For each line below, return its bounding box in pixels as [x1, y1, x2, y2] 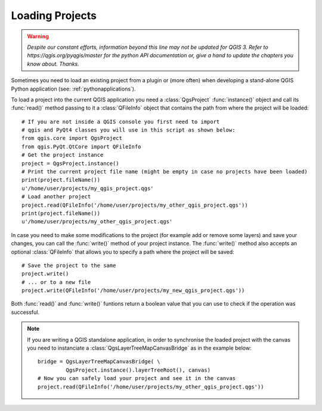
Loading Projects [11, 9, 97, 22]
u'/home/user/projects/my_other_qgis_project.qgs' [21, 218, 173, 225]
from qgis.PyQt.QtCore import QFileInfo [21, 143, 141, 150]
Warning [27, 33, 49, 40]
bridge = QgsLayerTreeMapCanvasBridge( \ [38, 358, 160, 365]
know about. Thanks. [27, 60, 80, 67]
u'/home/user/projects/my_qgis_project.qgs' [21, 185, 154, 192]
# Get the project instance [21, 152, 104, 158]
